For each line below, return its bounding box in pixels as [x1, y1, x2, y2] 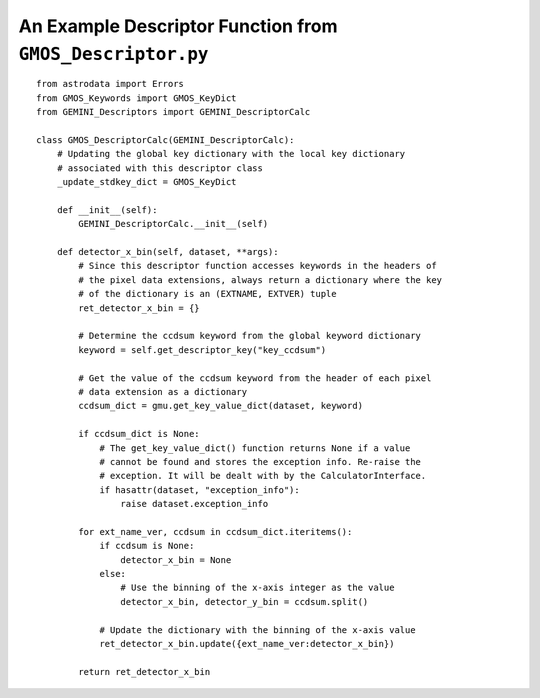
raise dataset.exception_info [120, 498, 269, 510]
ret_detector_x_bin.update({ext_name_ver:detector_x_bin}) [99, 638, 395, 649]
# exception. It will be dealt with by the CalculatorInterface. [99, 470, 427, 482]
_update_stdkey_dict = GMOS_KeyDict [56, 176, 237, 188]
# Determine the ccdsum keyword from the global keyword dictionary [78, 330, 422, 342]
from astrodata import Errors [36, 78, 185, 90]
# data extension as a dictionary [78, 386, 248, 397]
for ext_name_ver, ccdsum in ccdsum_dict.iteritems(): [78, 526, 353, 537]
